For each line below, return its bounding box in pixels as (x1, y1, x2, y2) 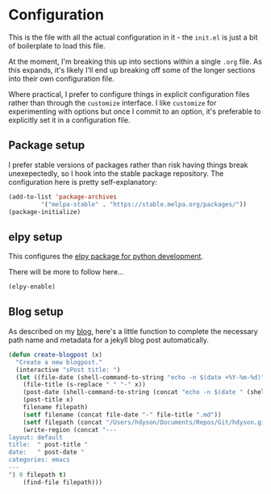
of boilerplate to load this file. (8, 40, 106, 50)
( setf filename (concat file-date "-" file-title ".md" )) (23, 410, 222, 419)
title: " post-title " (8, 441, 89, 449)
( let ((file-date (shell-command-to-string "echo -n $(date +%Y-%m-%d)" (15, 373, 265, 381)
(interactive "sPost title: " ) (15, 366, 121, 374)
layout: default (8, 433, 63, 442)
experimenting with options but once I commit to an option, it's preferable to (8, 107, 261, 116)
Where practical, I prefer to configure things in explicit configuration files (8, 89, 250, 98)
